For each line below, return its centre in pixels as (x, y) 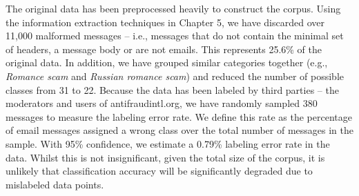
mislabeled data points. (55, 184)
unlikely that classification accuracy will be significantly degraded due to (159, 171)
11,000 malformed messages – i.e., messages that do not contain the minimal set (175, 36)
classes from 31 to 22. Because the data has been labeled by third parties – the (172, 89)
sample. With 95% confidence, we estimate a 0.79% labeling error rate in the (168, 143)
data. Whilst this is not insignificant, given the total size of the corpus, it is (165, 157)
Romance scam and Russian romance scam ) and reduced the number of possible (175, 76)
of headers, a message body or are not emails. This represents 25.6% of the (164, 49)
